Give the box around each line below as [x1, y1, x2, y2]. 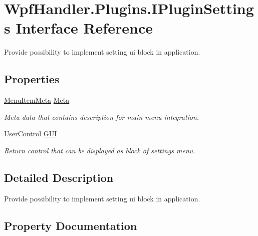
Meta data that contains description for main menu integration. [4, 111, 199, 122]
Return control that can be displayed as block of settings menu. [4, 145, 195, 155]
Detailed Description [4, 169, 114, 185]
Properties [4, 71, 60, 87]
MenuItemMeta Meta [4, 95, 70, 105]
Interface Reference [16, 18, 153, 38]
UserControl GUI [4, 128, 57, 139]
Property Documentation [4, 217, 137, 233]
